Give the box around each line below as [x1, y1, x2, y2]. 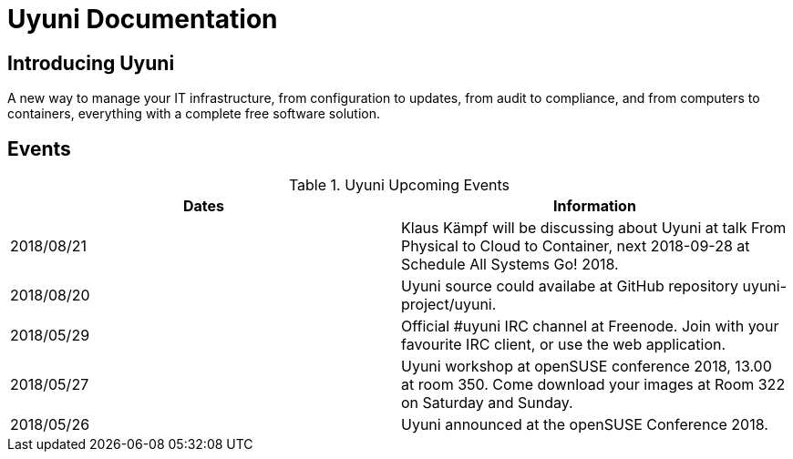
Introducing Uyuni [7, 51, 175, 75]
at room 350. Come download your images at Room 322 [401, 375, 786, 394]
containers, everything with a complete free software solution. [7, 106, 380, 122]
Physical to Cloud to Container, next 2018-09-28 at [401, 237, 750, 256]
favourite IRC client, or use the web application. [401, 335, 726, 354]
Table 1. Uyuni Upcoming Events [288, 176, 510, 195]
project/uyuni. [401, 295, 497, 314]
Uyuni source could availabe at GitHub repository [401, 277, 738, 296]
